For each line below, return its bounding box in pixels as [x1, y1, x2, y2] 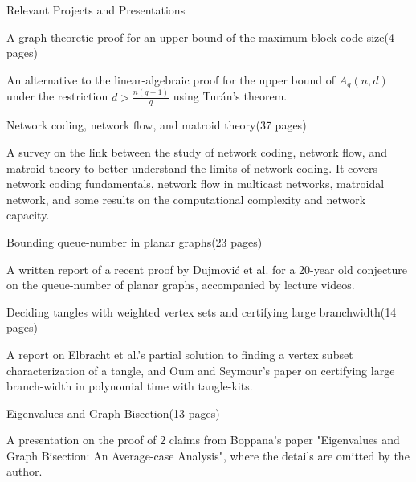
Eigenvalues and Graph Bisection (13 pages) [6, 404, 220, 421]
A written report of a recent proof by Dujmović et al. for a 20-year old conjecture [6, 260, 408, 277]
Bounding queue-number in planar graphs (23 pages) [6, 233, 263, 250]
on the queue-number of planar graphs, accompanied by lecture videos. [6, 276, 355, 293]
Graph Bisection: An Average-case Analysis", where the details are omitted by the [6, 447, 410, 464]
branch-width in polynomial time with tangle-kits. [6, 378, 253, 394]
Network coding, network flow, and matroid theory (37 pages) [6, 116, 307, 133]
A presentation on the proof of [6, 431, 157, 448]
